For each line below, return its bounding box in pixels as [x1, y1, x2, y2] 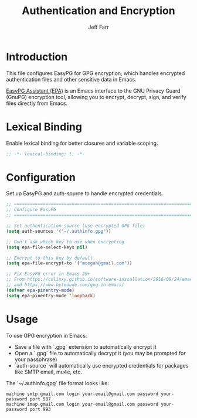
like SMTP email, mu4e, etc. [14, 368, 82, 375]
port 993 [29, 406, 51, 412]
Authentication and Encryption [22, 4, 175, 18]
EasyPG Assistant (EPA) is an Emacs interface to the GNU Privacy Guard [6, 87, 181, 94]
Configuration [6, 171, 76, 184]
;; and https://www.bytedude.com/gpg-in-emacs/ [6, 282, 125, 288]
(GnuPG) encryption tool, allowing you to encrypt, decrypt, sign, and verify [6, 93, 186, 100]
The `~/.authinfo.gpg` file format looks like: [6, 379, 110, 386]
